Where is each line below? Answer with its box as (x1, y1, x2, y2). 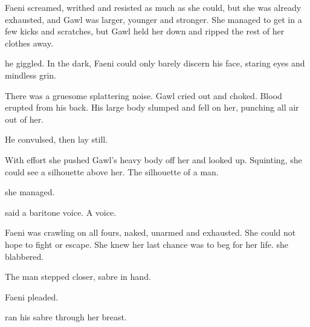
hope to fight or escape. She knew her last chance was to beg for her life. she (5, 238, 289, 250)
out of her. (5, 112, 44, 125)
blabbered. (5, 250, 44, 262)
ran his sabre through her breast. (5, 311, 127, 323)
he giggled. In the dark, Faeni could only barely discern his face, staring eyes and (5, 57, 305, 70)
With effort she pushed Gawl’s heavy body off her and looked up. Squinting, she (5, 153, 302, 166)
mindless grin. (5, 68, 56, 81)
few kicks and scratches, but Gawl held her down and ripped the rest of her (5, 25, 285, 37)
